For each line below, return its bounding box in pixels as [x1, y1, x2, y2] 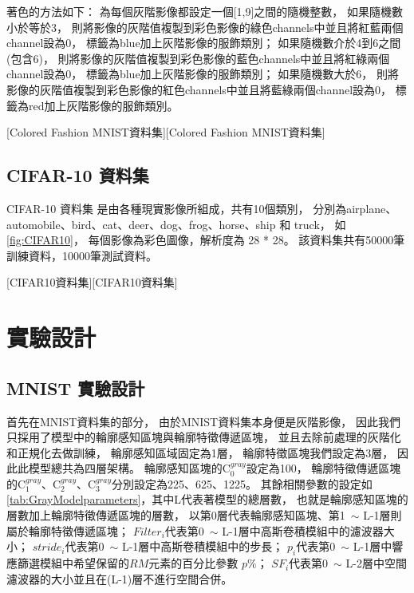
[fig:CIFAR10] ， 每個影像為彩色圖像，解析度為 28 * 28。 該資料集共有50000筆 [6, 231, 405, 248]
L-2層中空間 [345, 555, 407, 571]
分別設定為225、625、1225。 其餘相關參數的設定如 [112, 475, 373, 492]
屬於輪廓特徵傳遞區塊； [6, 522, 129, 539]
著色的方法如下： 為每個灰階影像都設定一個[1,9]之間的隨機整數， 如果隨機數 [6, 3, 403, 19]
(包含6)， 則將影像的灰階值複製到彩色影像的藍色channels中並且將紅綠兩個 [6, 49, 390, 66]
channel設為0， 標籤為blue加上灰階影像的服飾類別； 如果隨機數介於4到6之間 [6, 34, 401, 51]
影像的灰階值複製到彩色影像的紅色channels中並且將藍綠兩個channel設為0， [6, 81, 392, 97]
